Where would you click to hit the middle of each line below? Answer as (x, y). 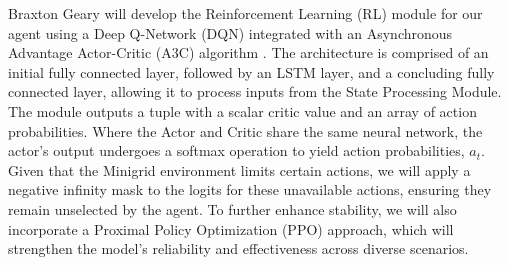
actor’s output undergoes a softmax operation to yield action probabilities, (236, 150)
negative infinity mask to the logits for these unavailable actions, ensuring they (250, 189)
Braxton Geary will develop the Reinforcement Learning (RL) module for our (245, 13)
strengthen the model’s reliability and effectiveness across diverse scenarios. (238, 248)
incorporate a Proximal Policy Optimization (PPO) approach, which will (231, 228)
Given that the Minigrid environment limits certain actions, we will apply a (239, 169)
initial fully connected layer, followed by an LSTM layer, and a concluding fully (251, 71)
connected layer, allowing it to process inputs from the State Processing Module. (255, 91)
